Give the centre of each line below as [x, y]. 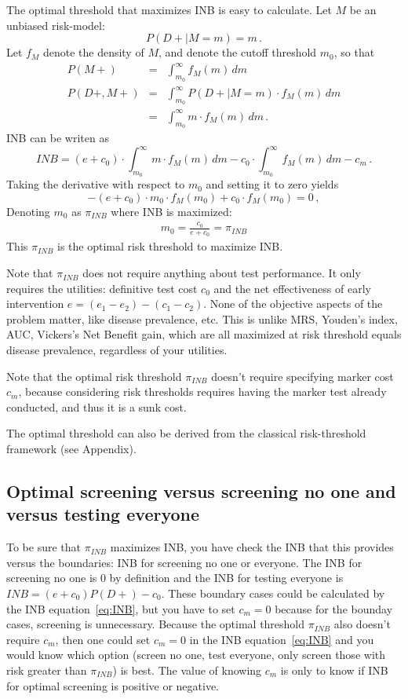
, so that [354, 52]
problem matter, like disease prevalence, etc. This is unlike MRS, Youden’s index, [202, 318]
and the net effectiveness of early [292, 288]
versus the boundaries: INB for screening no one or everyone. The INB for [184, 562]
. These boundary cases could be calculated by [273, 593]
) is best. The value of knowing [187, 670]
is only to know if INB [334, 670]
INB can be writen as [58, 137]
